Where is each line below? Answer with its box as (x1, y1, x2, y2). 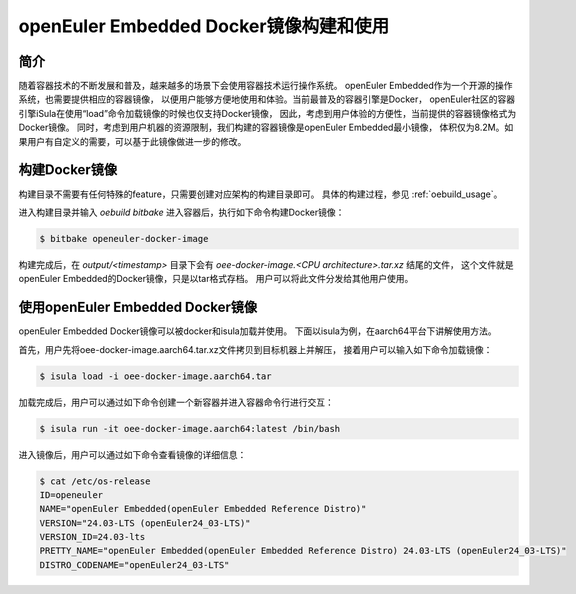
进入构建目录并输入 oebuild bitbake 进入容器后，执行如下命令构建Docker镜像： (18, 206, 345, 218)
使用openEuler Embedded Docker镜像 (18, 299, 258, 316)
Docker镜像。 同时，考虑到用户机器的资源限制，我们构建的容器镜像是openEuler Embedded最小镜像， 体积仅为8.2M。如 (18, 121, 514, 134)
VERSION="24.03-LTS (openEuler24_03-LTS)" (39, 517, 251, 529)
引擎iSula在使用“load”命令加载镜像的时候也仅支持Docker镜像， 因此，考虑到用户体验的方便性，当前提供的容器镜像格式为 (18, 107, 517, 119)
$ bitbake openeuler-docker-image (39, 233, 209, 244)
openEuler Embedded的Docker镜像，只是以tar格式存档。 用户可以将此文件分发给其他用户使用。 (18, 273, 414, 285)
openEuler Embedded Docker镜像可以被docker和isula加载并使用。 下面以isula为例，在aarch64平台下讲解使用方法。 (18, 325, 497, 337)
